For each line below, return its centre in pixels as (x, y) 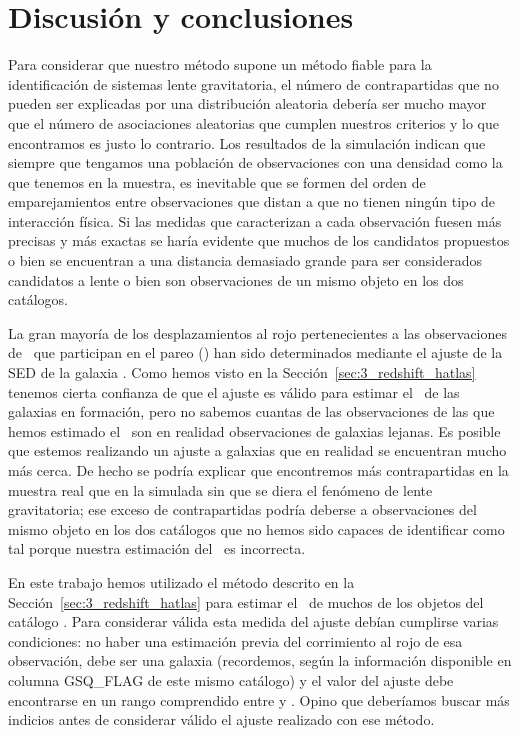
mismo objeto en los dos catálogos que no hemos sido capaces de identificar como (256, 528)
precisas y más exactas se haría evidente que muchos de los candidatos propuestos (259, 240)
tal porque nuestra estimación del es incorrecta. (157, 548)
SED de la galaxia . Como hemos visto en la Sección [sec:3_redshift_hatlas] (242, 372)
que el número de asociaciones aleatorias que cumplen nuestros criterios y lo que (253, 122)
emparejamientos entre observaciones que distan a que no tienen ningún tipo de (251, 201)
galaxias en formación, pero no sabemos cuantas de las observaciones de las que (251, 411)
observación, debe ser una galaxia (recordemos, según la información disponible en (260, 660)
